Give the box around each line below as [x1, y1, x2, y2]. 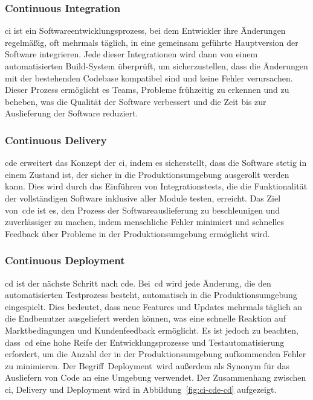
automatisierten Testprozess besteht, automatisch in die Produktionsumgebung [5, 288, 297, 301]
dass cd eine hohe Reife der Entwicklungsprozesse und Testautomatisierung [5, 335, 285, 348]
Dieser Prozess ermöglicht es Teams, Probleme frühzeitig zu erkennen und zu [5, 83, 289, 96]
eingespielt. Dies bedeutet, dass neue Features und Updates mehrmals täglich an [5, 300, 303, 313]
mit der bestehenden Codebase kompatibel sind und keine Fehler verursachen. [5, 71, 293, 84]
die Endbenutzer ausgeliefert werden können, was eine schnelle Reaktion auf [5, 312, 286, 325]
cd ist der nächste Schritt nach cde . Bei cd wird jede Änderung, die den [5, 276, 271, 289]
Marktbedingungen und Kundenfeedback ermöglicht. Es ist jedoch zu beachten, [5, 323, 298, 336]
